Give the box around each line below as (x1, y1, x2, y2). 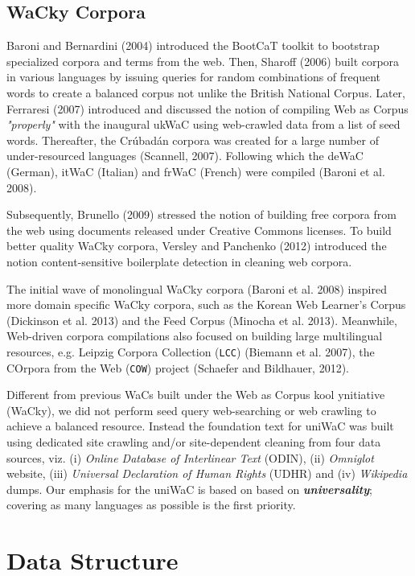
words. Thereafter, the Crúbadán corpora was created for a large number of (6, 131, 379, 148)
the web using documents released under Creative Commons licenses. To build (6, 221, 392, 238)
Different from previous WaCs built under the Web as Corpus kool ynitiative (6, 386, 385, 403)
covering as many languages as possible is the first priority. (6, 496, 296, 513)
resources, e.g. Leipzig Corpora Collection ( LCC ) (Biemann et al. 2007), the (6, 343, 375, 360)
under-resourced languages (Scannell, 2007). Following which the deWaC (6, 147, 364, 164)
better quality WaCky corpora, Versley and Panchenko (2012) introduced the (6, 237, 387, 254)
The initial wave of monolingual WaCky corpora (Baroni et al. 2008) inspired (6, 280, 387, 297)
